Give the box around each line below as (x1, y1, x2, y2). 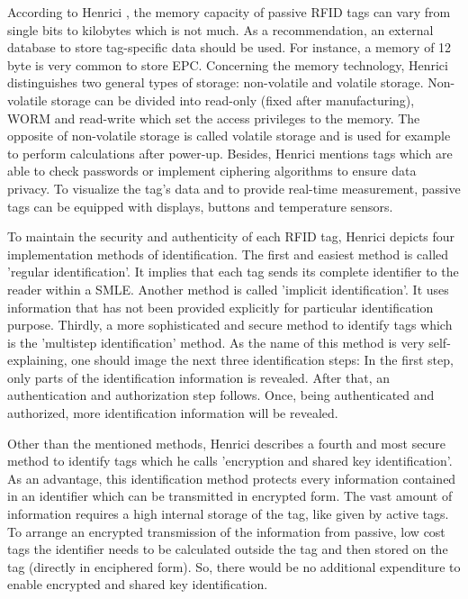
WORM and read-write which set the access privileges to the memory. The (7, 108, 420, 127)
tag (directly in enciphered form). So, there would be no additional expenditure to (7, 557, 461, 576)
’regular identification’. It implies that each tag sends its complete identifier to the (7, 262, 459, 281)
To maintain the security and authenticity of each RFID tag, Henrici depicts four (7, 227, 455, 246)
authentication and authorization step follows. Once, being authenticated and (7, 386, 435, 404)
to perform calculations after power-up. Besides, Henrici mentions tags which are (7, 143, 453, 162)
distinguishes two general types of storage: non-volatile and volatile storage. (7, 73, 424, 92)
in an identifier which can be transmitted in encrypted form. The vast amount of (7, 486, 453, 505)
